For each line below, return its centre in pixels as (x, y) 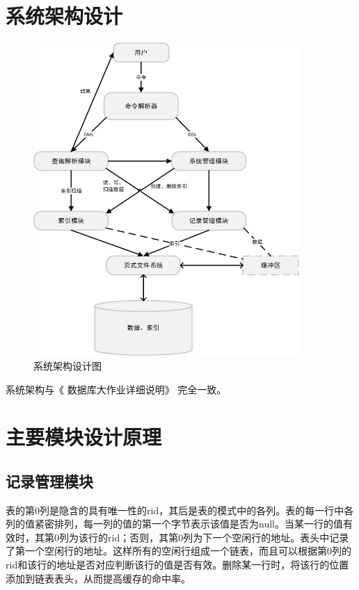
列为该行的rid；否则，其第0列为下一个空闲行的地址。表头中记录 (204, 537)
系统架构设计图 (67, 365)
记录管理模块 (49, 481)
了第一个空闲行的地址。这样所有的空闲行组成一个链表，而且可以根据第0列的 (178, 551)
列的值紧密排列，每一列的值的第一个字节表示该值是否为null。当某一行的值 (174, 524)
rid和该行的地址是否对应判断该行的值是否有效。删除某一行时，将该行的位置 (177, 565)
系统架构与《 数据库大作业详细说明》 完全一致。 (116, 389)
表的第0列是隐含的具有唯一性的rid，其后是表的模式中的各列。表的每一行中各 (180, 510)
